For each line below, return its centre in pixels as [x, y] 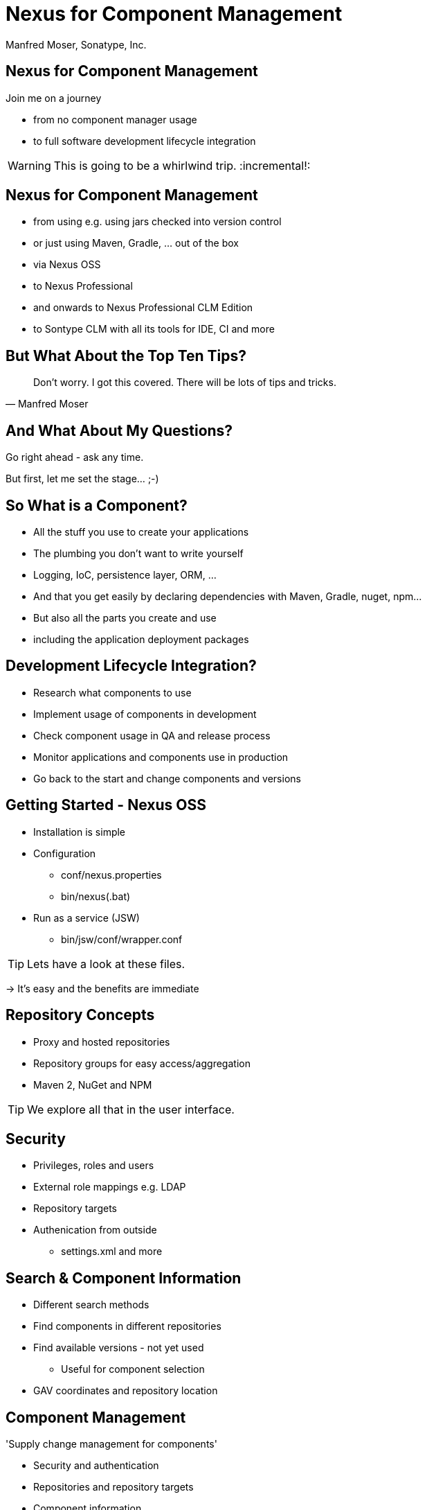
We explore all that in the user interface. [131, 1109]
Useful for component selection [133, 1369]
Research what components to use [112, 692]
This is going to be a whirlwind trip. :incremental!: [182, 165]
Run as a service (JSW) [87, 918]
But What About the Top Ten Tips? [126, 355]
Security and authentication [96, 1466]
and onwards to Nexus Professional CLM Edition [143, 308]
